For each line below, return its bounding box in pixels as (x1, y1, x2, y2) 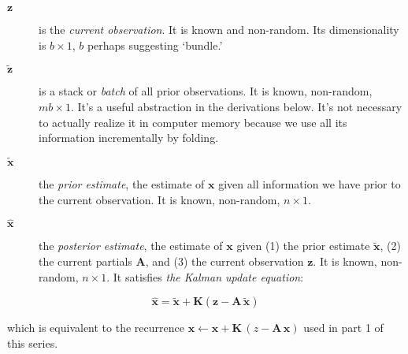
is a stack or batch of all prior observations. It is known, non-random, (39, 83, 373, 99)
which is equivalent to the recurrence (7, 319, 184, 336)
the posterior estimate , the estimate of (39, 237, 223, 254)
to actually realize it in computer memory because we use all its (39, 114, 347, 130)
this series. (7, 334, 58, 351)
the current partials (39, 253, 132, 269)
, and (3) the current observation (145, 253, 304, 269)
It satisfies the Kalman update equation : (113, 268, 304, 285)
